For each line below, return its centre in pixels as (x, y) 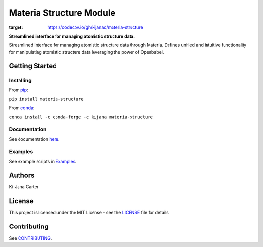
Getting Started (33, 66)
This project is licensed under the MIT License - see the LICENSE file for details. (89, 213)
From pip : (19, 90)
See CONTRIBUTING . (30, 238)
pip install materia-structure (46, 99)
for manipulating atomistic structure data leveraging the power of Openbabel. (86, 52)
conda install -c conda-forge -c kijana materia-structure (81, 117)
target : (16, 27)
